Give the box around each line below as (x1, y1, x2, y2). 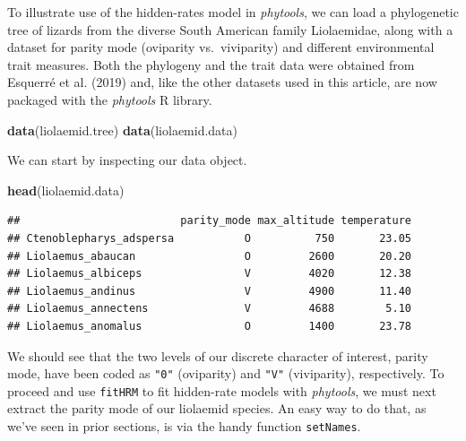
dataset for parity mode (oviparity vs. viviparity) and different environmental (7, 38, 435, 56)
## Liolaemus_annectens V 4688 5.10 (7, 302, 412, 316)
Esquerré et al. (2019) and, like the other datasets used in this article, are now (7, 73, 437, 91)
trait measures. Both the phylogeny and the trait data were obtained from (7, 55, 415, 73)
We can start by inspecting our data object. (7, 151, 247, 169)
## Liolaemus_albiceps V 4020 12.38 (7, 267, 412, 281)
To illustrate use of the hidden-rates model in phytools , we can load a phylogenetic (7, 3, 459, 21)
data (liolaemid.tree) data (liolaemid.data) (7, 120, 238, 139)
